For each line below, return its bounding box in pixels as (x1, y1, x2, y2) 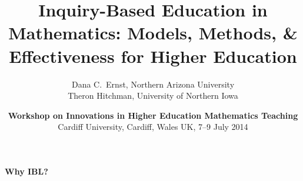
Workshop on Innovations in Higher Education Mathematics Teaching (8, 109, 298, 121)
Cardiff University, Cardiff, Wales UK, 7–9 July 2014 (58, 120, 248, 133)
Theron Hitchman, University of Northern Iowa (68, 89, 238, 102)
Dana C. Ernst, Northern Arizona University (71, 78, 235, 90)
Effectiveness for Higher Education (9, 43, 297, 68)
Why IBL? (5, 165, 48, 177)
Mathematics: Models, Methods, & (8, 21, 298, 45)
